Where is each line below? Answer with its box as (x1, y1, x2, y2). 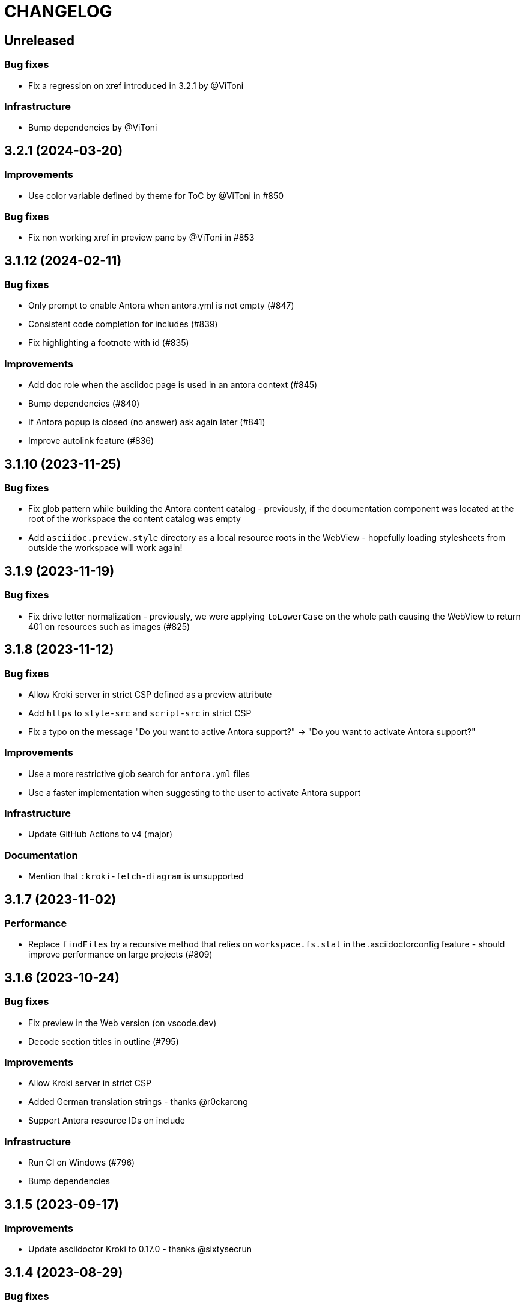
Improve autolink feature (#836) (28, 435, 154, 446)
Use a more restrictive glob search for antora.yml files (28, 768, 250, 779)
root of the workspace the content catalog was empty (28, 514, 241, 524)
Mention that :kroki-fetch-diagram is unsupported (28, 871, 244, 882)
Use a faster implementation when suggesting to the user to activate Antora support (28, 787, 361, 798)
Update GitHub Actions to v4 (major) (28, 829, 173, 840)
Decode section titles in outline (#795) (28, 1036, 179, 1047)
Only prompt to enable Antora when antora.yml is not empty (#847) (28, 300, 294, 311)
